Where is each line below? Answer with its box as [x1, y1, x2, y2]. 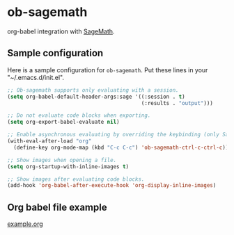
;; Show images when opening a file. [7, 156, 117, 163]
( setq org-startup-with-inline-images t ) [7, 163, 130, 170]
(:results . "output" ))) [141, 99, 214, 106]
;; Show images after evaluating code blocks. [7, 175, 145, 183]
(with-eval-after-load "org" [7, 138, 92, 145]
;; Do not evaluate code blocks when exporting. [7, 112, 151, 119]
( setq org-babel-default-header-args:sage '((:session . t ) [7, 93, 186, 100]
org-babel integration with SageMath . [7, 27, 115, 35]
